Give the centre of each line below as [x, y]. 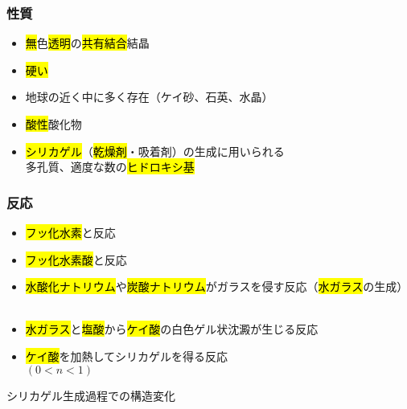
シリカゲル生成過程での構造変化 [91, 395]
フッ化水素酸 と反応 [76, 259]
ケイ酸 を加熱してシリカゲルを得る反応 [127, 356]
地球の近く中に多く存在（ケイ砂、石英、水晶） [149, 97]
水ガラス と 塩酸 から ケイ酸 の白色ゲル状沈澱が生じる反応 [172, 329]
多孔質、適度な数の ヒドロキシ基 [110, 167]
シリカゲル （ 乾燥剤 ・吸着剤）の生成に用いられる [155, 151]
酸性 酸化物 [53, 124]
